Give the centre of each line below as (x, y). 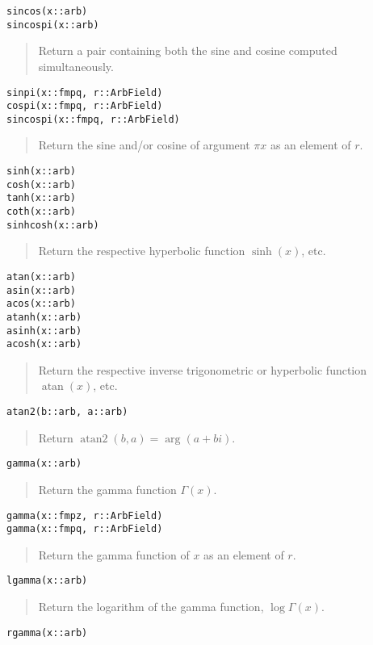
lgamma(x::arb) (47, 581)
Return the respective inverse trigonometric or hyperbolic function (203, 369)
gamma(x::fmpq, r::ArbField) (85, 529)
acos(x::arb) (41, 304)
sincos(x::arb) (47, 11)
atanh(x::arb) (44, 317)
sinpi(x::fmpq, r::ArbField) (85, 92)
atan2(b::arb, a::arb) (67, 412)
